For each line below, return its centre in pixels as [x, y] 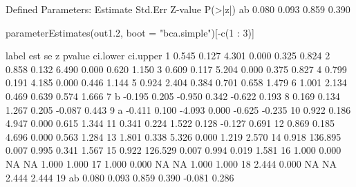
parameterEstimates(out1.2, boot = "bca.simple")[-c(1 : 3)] [130, 32]
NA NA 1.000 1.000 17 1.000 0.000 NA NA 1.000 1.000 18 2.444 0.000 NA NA [171, 163]
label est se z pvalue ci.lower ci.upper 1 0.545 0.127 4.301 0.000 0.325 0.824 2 [168, 56]
